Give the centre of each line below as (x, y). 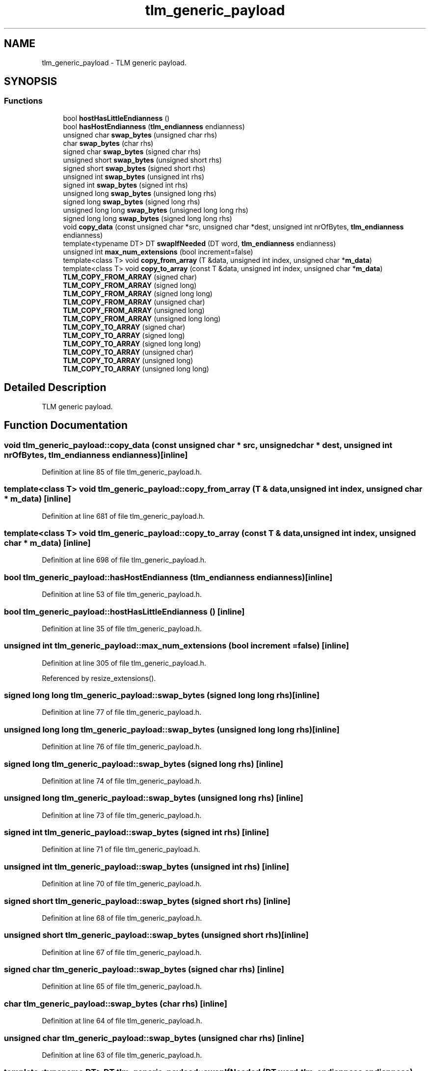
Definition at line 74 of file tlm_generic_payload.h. (122, 781)
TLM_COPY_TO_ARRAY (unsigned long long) (136, 368)
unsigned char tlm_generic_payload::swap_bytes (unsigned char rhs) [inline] (154, 1038)
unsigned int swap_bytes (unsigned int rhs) (134, 176)
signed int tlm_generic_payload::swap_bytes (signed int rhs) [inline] (137, 832)
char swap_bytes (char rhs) (108, 143)
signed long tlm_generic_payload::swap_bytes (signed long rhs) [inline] (144, 764)
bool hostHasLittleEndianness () (116, 118)
